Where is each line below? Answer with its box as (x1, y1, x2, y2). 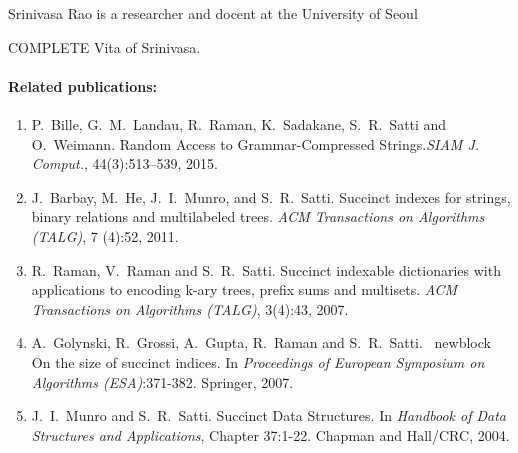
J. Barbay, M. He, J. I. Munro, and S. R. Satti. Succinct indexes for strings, (31, 186, 511, 207)
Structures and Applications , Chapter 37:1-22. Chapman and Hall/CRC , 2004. (31, 424, 510, 445)
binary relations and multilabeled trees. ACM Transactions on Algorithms (31, 206, 485, 227)
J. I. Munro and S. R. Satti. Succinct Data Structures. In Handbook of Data (31, 405, 506, 426)
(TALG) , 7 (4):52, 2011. (31, 225, 179, 246)
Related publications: (8, 75, 157, 96)
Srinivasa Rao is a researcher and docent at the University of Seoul (8, 3, 418, 23)
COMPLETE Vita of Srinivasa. (8, 36, 201, 57)
